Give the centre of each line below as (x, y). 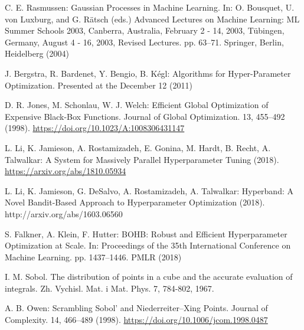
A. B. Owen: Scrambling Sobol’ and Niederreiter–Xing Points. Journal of (136, 308)
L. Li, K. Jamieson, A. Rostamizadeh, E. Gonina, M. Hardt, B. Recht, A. (138, 147)
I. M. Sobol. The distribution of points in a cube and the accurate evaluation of (149, 277)
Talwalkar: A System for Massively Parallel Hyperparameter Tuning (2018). (142, 159)
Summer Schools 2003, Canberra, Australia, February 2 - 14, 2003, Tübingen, (145, 30)
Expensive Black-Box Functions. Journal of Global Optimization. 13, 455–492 (145, 116)
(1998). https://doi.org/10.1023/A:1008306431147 (95, 128)
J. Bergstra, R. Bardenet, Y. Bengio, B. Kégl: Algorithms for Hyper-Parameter (148, 73)
